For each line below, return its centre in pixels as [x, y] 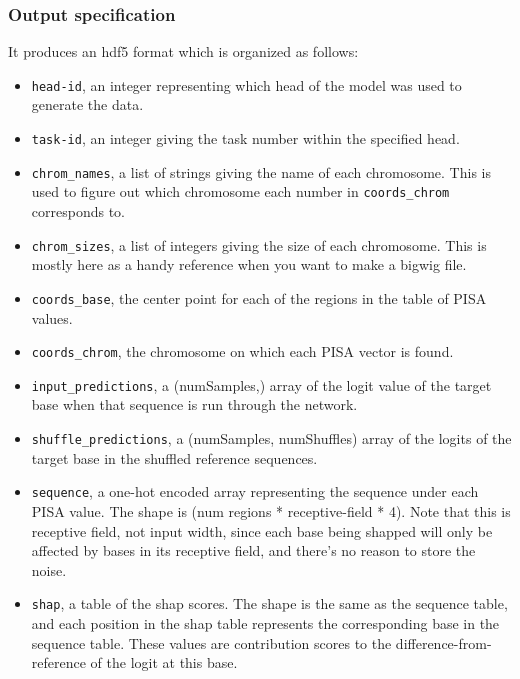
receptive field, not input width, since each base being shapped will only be [262, 530]
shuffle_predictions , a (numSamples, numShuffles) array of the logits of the [271, 438]
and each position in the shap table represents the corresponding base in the [265, 622]
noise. [49, 569]
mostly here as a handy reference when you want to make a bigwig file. [249, 264]
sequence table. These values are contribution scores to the [211, 642]
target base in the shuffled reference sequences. [174, 457]
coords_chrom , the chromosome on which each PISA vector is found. [242, 351]
